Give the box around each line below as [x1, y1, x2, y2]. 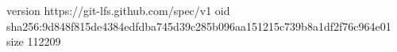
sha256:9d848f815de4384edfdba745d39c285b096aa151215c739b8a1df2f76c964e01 [6, 17, 391, 34]
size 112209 [6, 33, 61, 50]
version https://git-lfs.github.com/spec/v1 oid [6, 2, 230, 18]
